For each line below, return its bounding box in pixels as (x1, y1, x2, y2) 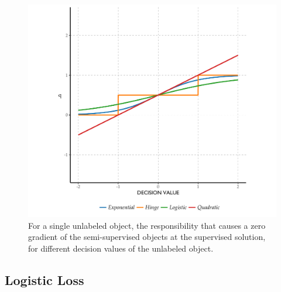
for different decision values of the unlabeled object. (28, 242, 214, 254)
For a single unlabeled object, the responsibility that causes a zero (28, 219, 266, 231)
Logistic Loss (5, 270, 84, 288)
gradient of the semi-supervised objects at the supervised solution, (28, 231, 266, 243)
